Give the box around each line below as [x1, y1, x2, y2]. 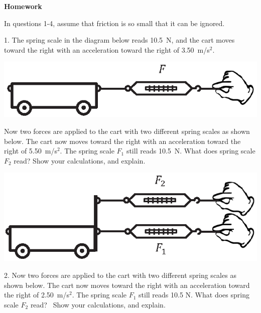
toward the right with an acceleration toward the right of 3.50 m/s [4, 44, 210, 55]
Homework [4, 1, 42, 11]
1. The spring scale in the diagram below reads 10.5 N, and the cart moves [4, 35, 235, 45]
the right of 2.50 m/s [4, 289, 70, 300]
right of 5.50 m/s [4, 145, 57, 156]
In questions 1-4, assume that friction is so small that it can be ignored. [4, 18, 225, 28]
